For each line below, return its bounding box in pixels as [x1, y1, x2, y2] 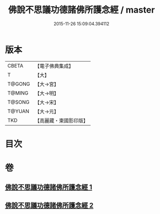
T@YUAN [7, 108, 30, 115]
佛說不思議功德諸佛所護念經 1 [5, 183, 93, 192]
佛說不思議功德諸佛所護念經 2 [5, 201, 94, 209]
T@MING [7, 89, 29, 96]
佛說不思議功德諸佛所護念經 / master [8, 4, 155, 16]
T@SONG [7, 99, 30, 105]
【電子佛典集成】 [34, 63, 74, 69]
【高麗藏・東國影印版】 [34, 117, 88, 124]
